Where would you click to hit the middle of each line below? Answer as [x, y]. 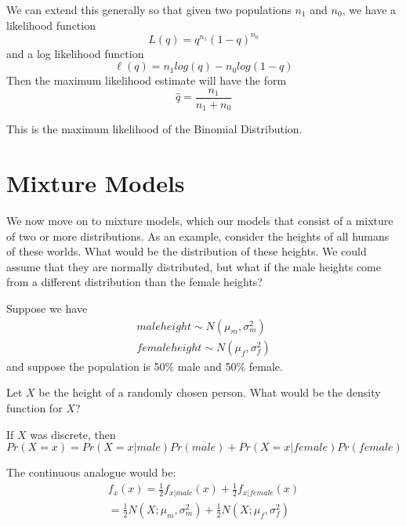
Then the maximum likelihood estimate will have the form [147, 80]
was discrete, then [73, 434]
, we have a [369, 9]
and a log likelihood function [75, 53]
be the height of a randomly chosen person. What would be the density [210, 392]
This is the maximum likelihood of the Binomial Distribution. [154, 129]
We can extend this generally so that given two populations [149, 9]
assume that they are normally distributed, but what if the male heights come [194, 266]
